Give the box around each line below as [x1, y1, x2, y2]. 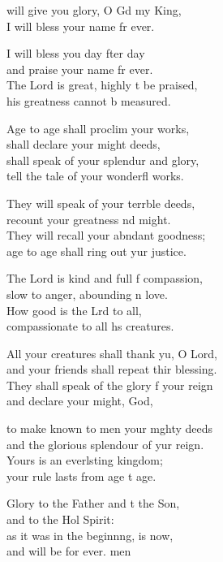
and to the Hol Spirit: [6, 511, 114, 528]
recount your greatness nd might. [6, 210, 171, 227]
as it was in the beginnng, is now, [6, 526, 174, 543]
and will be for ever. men [6, 543, 131, 560]
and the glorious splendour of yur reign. [6, 435, 204, 452]
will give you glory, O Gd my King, [6, 2, 182, 18]
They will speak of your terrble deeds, [6, 194, 195, 211]
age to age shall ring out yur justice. [6, 242, 187, 259]
